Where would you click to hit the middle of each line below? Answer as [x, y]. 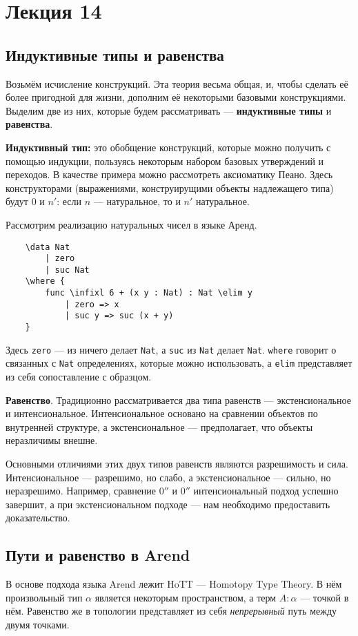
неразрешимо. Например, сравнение [81, 491]
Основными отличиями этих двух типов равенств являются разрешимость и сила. [177, 464]
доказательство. [38, 518]
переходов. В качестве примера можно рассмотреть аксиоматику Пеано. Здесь [169, 174]
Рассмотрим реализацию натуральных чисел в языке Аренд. [131, 224]
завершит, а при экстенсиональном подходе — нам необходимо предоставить [168, 504]
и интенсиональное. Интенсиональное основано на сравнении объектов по [162, 413]
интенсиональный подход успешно [266, 491]
